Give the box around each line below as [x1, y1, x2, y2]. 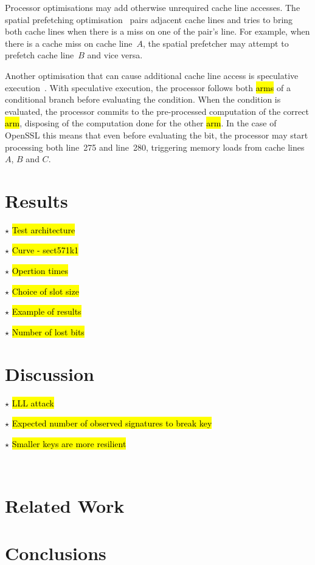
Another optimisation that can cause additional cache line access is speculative [5, 69, 299, 81]
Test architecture [12, 223, 75, 236]
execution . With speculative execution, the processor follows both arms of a [5, 81, 291, 94]
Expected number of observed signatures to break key [12, 417, 212, 430]
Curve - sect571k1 [12, 244, 79, 256]
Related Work [5, 493, 125, 518]
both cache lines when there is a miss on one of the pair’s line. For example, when [5, 25, 310, 38]
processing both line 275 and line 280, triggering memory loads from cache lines [5, 140, 305, 153]
